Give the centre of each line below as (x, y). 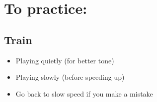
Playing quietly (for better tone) (65, 60)
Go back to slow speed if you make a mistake (84, 93)
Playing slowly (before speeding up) (70, 77)
